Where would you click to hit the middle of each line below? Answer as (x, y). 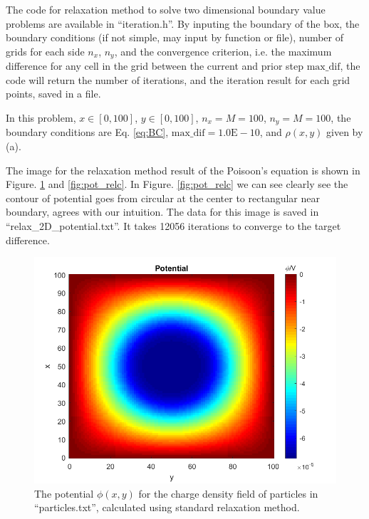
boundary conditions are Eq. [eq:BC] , (87, 132)
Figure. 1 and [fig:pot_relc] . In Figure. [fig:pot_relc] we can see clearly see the (177, 184)
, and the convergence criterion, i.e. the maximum (223, 51)
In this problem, (41, 118)
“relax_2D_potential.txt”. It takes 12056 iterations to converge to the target (173, 226)
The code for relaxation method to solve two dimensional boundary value (166, 9)
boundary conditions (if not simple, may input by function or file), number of (175, 37)
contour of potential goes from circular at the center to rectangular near (163, 198)
